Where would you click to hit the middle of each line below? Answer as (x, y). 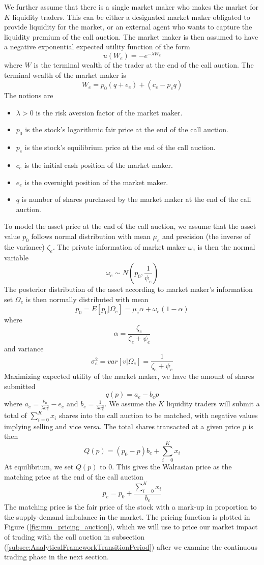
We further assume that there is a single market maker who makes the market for (131, 7)
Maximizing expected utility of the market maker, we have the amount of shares (129, 376)
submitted (20, 386)
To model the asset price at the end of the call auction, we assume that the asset (130, 226)
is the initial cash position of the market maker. (98, 165)
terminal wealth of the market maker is (65, 75)
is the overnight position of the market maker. (96, 182)
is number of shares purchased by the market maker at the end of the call (136, 199)
